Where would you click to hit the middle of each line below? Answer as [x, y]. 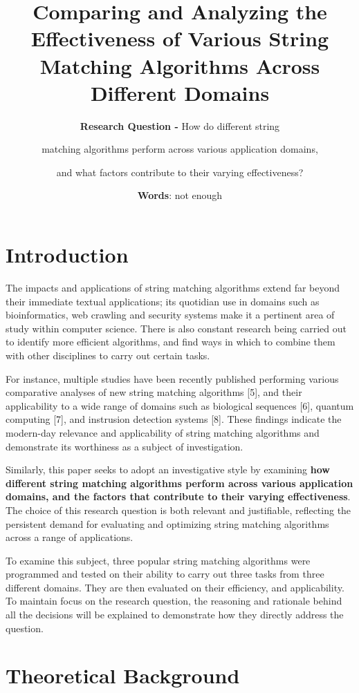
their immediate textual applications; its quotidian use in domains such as [163, 301]
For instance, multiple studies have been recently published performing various [172, 378]
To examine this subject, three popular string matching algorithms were [158, 560]
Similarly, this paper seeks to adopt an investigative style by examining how [168, 469]
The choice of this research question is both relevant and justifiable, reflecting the [178, 510]
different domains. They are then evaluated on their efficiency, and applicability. [175, 587]
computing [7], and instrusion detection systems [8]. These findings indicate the [174, 419]
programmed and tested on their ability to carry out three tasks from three [165, 574]
